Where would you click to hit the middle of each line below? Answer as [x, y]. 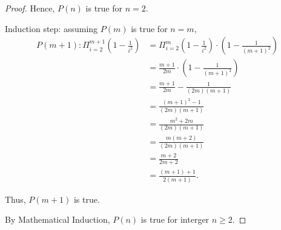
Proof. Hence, [30, 8]
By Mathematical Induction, [58, 219]
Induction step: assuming [51, 28]
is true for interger [175, 219]
